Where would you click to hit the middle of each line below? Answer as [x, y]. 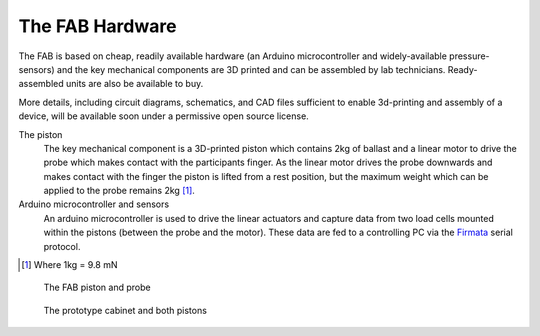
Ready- [462, 69]
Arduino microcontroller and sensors [94, 204]
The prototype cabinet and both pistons [125, 310]
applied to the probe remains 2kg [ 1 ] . [119, 191]
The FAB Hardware [97, 26]
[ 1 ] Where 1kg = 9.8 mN [69, 265]
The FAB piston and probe [97, 287]
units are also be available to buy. [134, 84]
